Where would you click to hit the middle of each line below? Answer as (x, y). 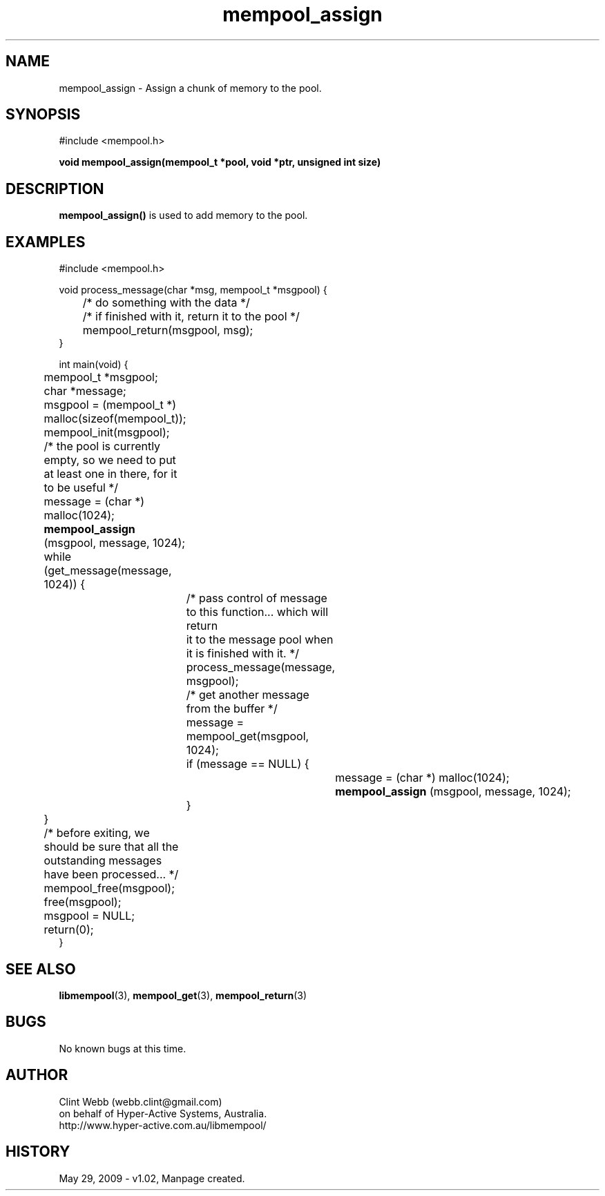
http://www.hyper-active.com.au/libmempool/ (163, 1125)
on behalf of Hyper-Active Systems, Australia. (163, 1113)
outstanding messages (103, 861)
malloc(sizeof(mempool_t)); (115, 419)
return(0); (69, 930)
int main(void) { (94, 365)
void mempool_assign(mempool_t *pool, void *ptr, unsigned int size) (220, 162)
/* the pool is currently (102, 446)
